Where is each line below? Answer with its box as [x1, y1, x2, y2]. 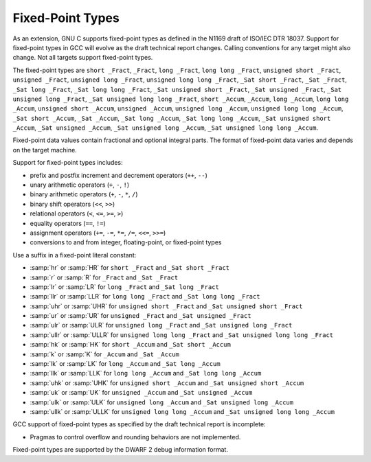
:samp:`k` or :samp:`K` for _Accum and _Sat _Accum [30, 350, 180, 358]
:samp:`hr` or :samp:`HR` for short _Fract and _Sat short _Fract [30, 264, 230, 272]
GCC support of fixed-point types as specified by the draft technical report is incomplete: [12, 420, 266, 428]
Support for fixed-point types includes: [12, 159, 123, 167]
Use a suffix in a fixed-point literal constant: [12, 251, 137, 259]
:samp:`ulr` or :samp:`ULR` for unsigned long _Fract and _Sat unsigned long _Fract [30, 321, 293, 330]
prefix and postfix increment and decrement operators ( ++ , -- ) [30, 171, 207, 179]
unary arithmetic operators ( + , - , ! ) [30, 181, 130, 189]
